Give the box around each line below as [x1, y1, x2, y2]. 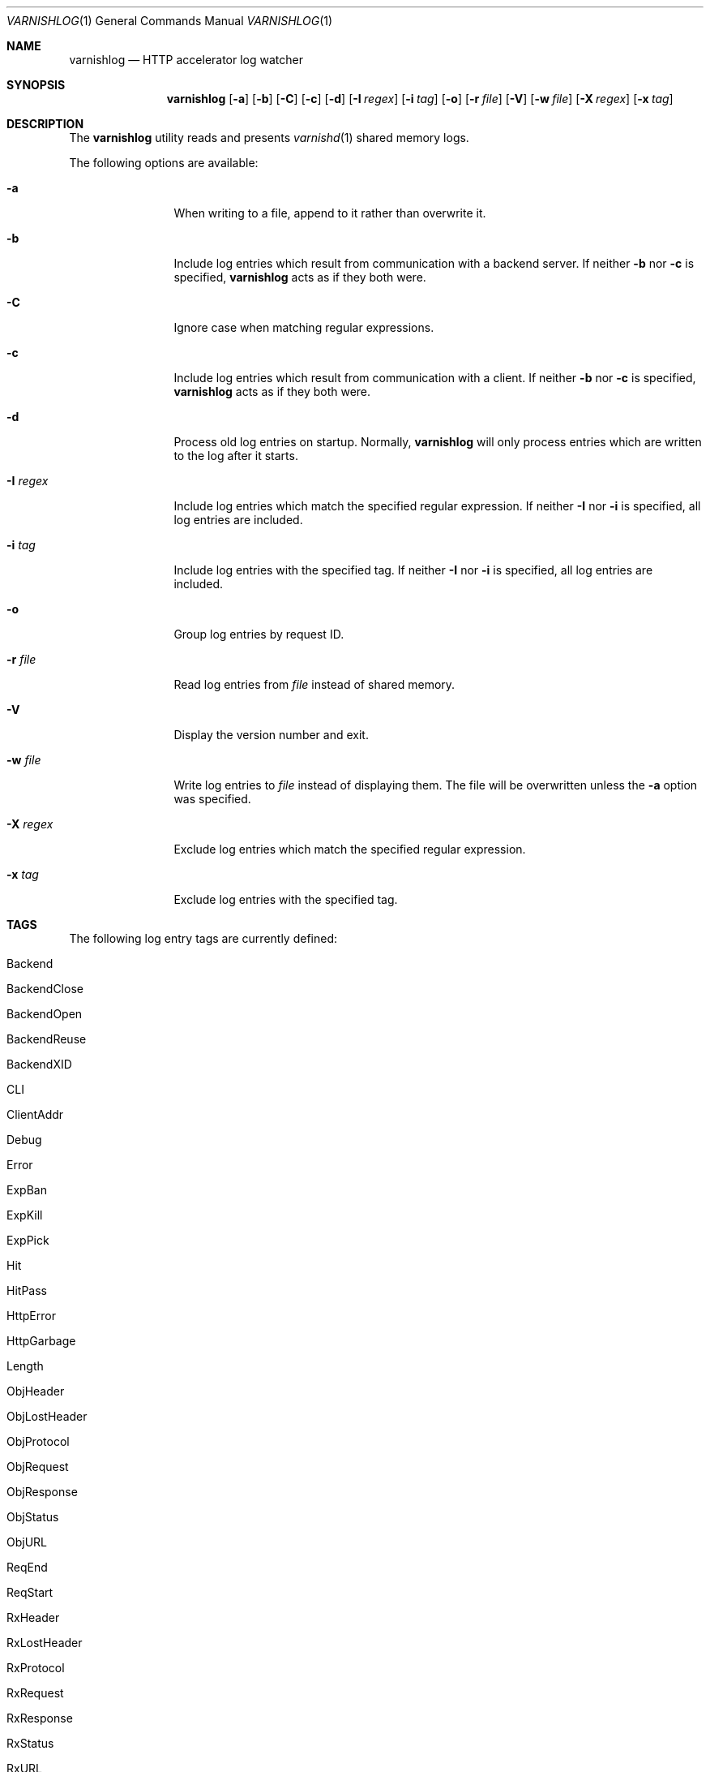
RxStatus [6, 1736, 54, 1750]
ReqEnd [6, 1560, 48, 1574]
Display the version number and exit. [173, 728, 369, 742]
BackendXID [6, 1057, 72, 1071]
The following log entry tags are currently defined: [69, 931, 338, 945]
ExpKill [6, 1208, 43, 1222]
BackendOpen [6, 1007, 83, 1021]
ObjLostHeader [6, 1409, 88, 1423]
